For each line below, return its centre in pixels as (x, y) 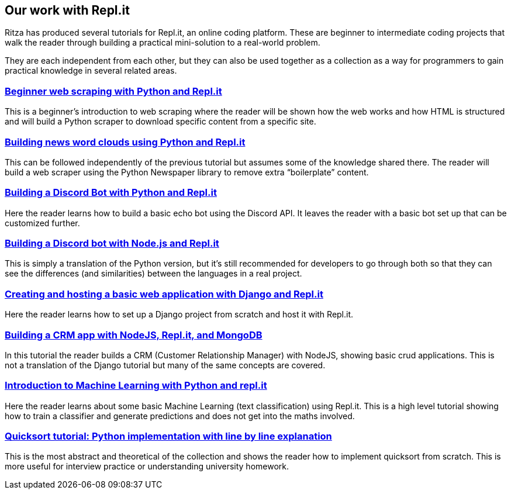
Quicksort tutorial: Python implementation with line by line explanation (168, 436)
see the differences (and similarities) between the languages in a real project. (153, 274)
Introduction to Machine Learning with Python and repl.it (136, 386)
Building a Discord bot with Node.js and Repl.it (112, 243)
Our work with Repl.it (67, 10)
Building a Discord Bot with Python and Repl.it (111, 193)
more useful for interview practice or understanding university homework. (147, 467)
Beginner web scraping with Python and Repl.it (113, 91)
